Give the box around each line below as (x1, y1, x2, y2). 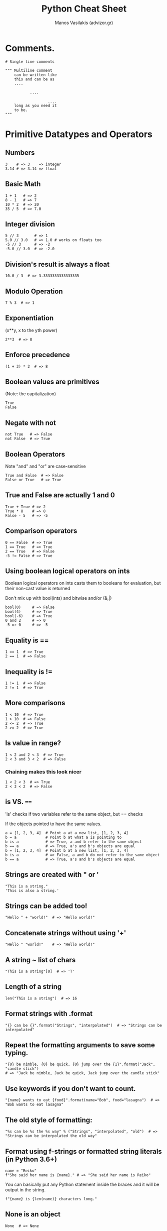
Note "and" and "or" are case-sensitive (5, 463, 86, 469)
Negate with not (5, 418, 56, 427)
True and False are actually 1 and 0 (5, 491, 115, 500)
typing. (5, 1049, 28, 1057)
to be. (14, 107, 28, 113)
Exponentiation (5, 314, 54, 322)
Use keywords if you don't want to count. (5, 1084, 136, 1093)
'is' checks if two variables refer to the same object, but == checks (5, 811, 143, 817)
